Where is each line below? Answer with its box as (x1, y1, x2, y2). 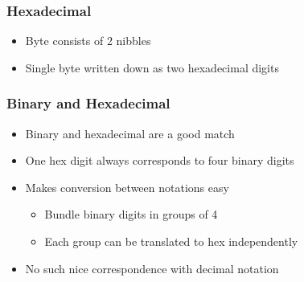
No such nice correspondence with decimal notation (25, 260, 279, 276)
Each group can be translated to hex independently (44, 233, 298, 249)
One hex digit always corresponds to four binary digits (25, 152, 294, 169)
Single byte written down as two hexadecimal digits (25, 59, 279, 76)
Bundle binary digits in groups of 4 (44, 206, 218, 223)
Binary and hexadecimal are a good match (25, 125, 235, 141)
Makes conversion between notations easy (25, 178, 229, 195)
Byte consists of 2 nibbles (25, 32, 151, 49)
